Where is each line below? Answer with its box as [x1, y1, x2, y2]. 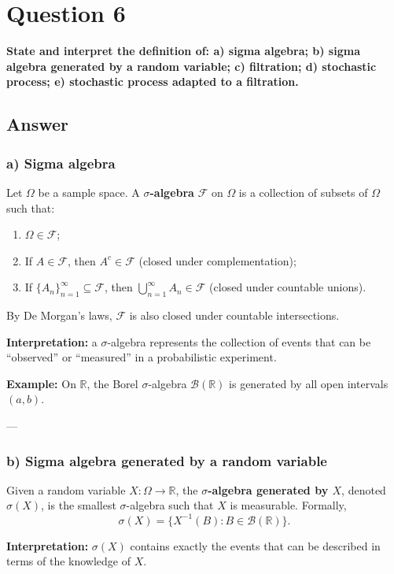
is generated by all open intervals [229, 375, 388, 391]
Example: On [6, 375, 76, 391]
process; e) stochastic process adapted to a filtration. [6, 73, 299, 90]
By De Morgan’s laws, [6, 307, 112, 324]
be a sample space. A [38, 183, 140, 200]
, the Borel [87, 375, 138, 391]
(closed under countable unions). [209, 279, 366, 295]
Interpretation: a [6, 333, 98, 350]
